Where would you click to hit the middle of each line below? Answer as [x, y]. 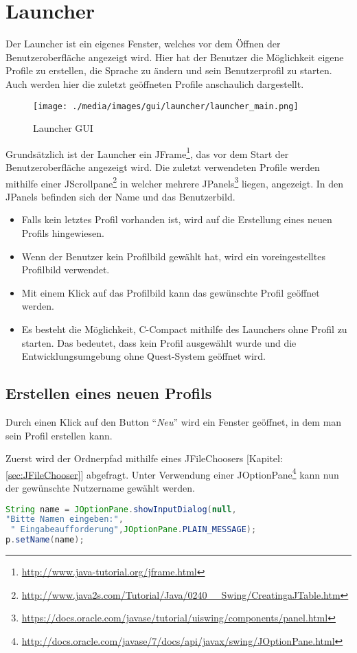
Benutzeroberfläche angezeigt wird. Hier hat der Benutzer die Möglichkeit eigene [175, 57]
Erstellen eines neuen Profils [109, 393]
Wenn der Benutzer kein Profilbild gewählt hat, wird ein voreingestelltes [173, 256]
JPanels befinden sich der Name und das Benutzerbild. [120, 196]
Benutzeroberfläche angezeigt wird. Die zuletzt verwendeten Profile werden [163, 167]
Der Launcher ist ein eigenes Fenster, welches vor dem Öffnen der [143, 44]
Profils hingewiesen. [63, 233]
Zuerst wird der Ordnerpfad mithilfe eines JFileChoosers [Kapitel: [144, 458]
